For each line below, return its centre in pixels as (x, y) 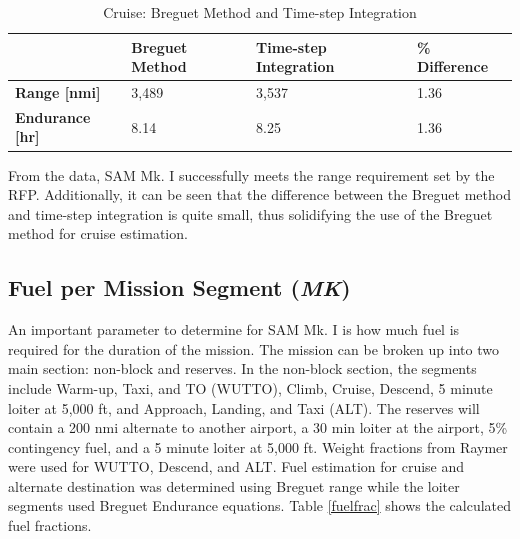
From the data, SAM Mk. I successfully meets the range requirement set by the (251, 174)
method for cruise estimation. (98, 233)
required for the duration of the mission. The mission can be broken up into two (253, 348)
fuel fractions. (50, 525)
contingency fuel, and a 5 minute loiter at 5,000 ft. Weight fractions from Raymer (258, 446)
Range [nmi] (58, 92)
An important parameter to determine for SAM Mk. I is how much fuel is (234, 329)
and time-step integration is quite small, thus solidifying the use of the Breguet (250, 213)
